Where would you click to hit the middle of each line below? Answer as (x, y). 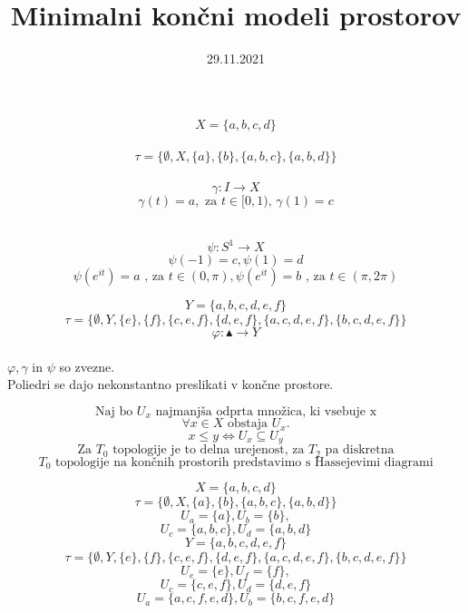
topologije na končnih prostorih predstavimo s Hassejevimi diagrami (244, 462)
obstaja (248, 424)
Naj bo (114, 411)
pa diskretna (360, 450)
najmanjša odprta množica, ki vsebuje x (266, 411)
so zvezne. (87, 366)
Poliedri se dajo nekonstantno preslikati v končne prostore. (171, 384)
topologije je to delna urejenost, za (209, 450)
